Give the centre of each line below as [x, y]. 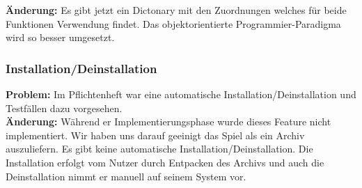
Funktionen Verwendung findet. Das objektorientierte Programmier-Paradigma [173, 23]
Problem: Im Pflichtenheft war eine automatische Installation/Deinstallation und [181, 94]
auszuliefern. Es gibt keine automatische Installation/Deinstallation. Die [159, 149]
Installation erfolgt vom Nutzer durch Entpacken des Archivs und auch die [165, 162]
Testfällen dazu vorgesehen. [64, 108]
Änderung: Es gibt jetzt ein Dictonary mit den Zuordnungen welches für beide [176, 10]
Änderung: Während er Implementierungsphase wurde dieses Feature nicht [168, 122]
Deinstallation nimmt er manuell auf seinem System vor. [126, 176]
